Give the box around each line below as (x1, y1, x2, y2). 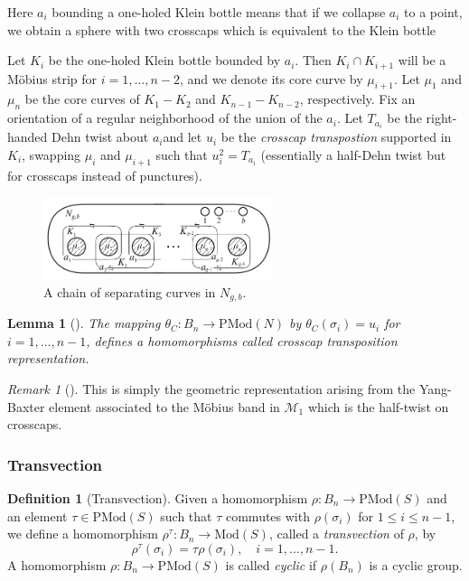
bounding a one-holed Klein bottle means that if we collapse (52, 3, 386, 21)
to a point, (404, 3, 463, 21)
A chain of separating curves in (43, 282, 216, 301)
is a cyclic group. (369, 555, 463, 574)
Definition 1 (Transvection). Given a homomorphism (7, 488, 308, 507)
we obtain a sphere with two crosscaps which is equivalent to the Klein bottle (7, 20, 436, 39)
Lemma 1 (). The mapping (7, 314, 161, 333)
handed (7, 127, 48, 146)
